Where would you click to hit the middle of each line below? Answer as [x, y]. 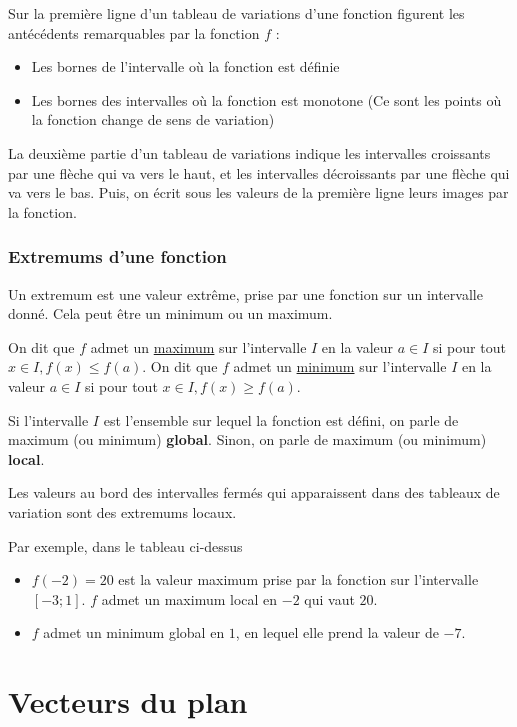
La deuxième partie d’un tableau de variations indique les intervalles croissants [249, 152]
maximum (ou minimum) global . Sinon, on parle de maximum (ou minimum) [247, 439]
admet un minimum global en [134, 632]
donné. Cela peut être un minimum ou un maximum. [170, 313]
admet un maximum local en [189, 598]
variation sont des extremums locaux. [122, 511]
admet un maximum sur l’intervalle [198, 346]
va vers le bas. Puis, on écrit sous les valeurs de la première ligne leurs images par [258, 192]
